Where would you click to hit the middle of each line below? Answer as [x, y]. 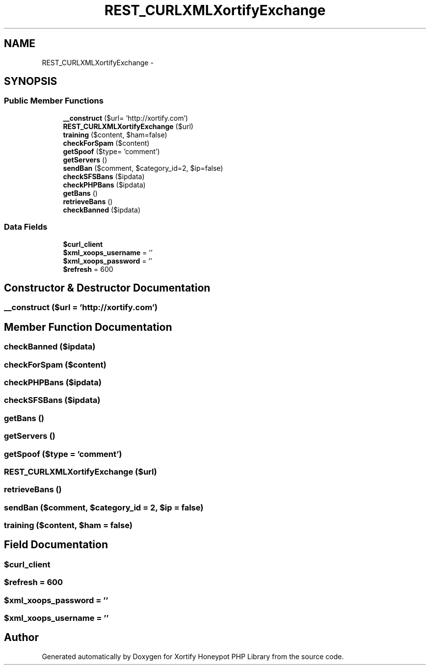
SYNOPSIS [31, 81]
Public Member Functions [54, 101]
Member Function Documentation [88, 327]
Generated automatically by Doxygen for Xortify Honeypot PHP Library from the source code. [193, 656]
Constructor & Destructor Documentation [107, 288]
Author [21, 638]
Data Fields [26, 227]
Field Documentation [56, 545]
